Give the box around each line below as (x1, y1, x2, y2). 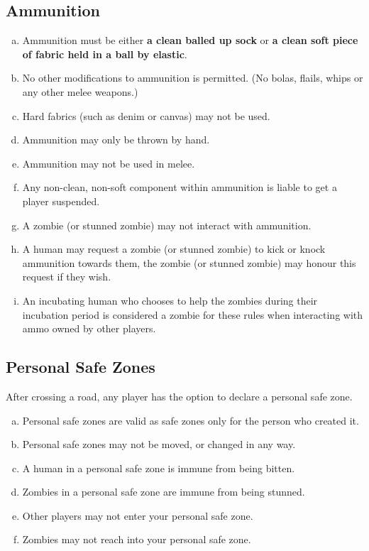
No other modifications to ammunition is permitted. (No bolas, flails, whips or (22, 70, 363, 85)
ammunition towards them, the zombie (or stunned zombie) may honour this (22, 255, 356, 270)
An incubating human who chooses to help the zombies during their (22, 293, 318, 307)
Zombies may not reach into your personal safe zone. (22, 532, 251, 547)
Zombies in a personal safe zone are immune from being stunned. (22, 484, 305, 499)
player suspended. (22, 193, 100, 208)
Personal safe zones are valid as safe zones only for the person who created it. (22, 413, 359, 427)
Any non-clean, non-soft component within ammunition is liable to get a (22, 180, 337, 195)
